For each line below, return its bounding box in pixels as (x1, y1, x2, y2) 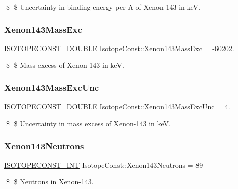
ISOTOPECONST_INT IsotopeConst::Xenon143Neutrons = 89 (4, 159, 203, 170)
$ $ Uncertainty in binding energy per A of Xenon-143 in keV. (6, 2, 201, 12)
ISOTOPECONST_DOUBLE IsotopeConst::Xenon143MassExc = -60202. (4, 42, 234, 53)
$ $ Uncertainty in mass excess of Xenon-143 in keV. (6, 118, 171, 128)
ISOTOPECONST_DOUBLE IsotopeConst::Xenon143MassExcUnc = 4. (4, 101, 230, 112)
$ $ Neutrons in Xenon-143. (6, 176, 94, 187)
